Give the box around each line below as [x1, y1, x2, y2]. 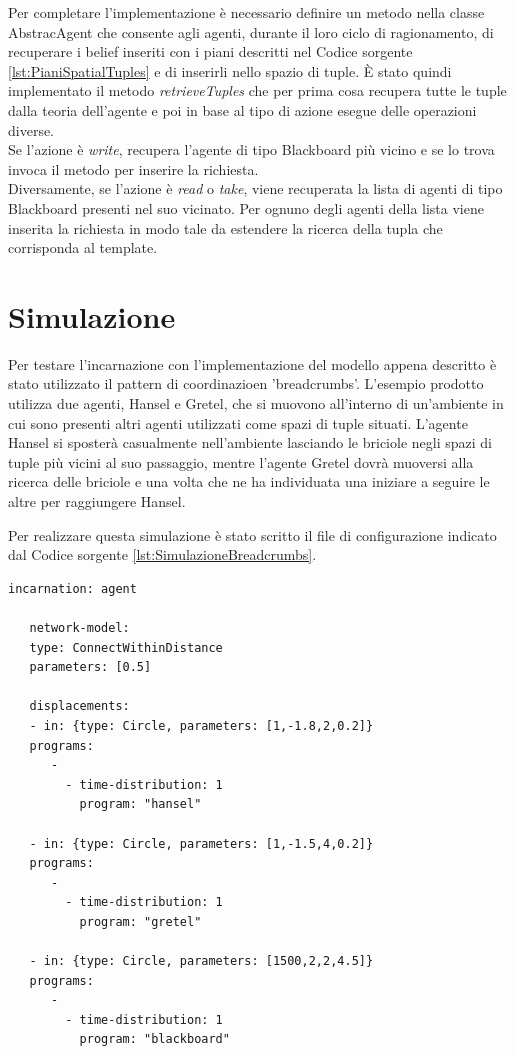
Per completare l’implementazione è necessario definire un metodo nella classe [8, 2, 485, 22]
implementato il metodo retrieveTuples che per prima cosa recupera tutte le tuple [8, 80, 507, 101]
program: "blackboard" [79, 1032, 230, 1047]
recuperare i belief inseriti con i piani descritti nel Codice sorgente [8, 41, 413, 62]
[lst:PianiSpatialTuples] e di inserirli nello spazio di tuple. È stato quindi [8, 60, 452, 81]
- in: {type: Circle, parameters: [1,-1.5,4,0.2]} [29, 836, 374, 851]
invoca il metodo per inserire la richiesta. [8, 158, 259, 179]
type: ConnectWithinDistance [29, 640, 223, 655]
